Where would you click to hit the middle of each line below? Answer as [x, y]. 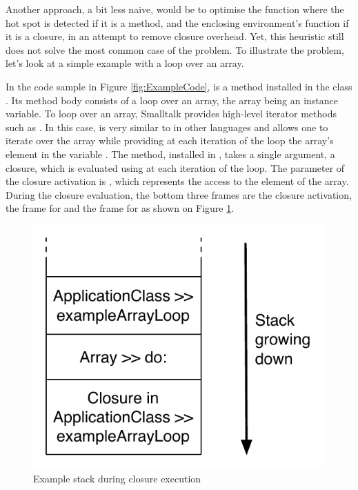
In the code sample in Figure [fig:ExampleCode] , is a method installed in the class [179, 86]
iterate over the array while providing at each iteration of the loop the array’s [170, 140]
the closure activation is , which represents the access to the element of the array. [177, 181]
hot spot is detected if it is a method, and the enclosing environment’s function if [177, 22]
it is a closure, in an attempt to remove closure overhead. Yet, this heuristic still [175, 36]
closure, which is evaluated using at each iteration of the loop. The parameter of [175, 167]
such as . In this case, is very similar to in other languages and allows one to [167, 127]
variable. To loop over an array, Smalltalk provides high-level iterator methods [171, 114]
